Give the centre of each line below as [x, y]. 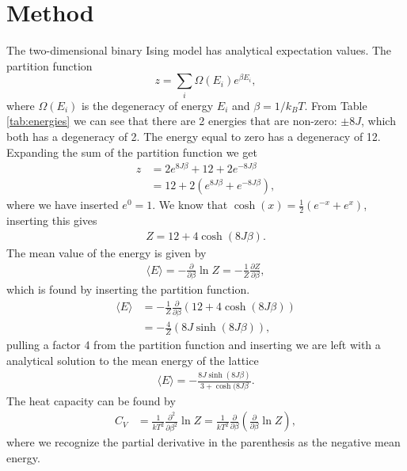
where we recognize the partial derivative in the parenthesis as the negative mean [203, 442]
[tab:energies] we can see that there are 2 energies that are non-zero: [172, 121]
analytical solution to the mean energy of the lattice [133, 360]
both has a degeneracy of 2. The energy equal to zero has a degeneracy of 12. [194, 136]
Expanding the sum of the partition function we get [132, 152]
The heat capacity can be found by [91, 400]
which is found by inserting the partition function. [128, 289]
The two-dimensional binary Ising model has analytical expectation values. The [199, 50]
